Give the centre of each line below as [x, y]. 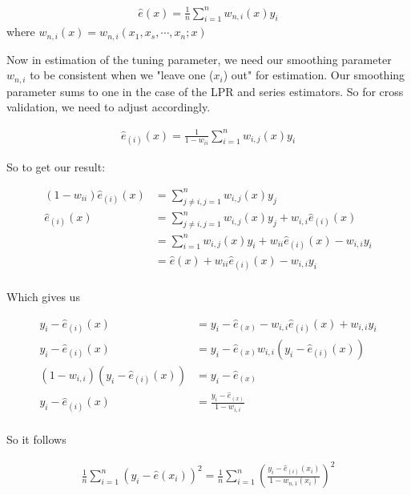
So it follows [36, 439]
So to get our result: [56, 166]
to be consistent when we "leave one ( [122, 75]
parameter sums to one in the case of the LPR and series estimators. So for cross [205, 91]
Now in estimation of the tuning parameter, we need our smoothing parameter [199, 59]
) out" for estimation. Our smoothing [314, 75]
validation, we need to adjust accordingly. [109, 107]
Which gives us [43, 296]
